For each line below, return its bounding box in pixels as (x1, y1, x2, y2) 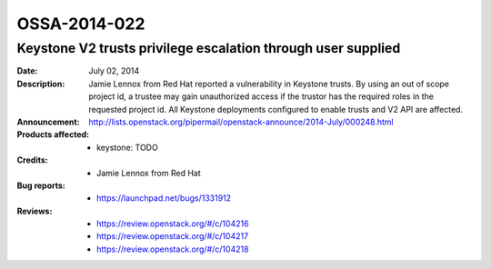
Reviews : (16, 205, 53, 216)
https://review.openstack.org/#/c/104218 (96, 244, 249, 254)
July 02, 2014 (88, 65, 140, 76)
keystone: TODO (96, 142, 158, 153)
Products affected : (16, 129, 90, 140)
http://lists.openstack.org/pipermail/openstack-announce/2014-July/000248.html (88, 116, 395, 127)
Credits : (16, 154, 49, 165)
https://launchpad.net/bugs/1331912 (96, 193, 232, 204)
